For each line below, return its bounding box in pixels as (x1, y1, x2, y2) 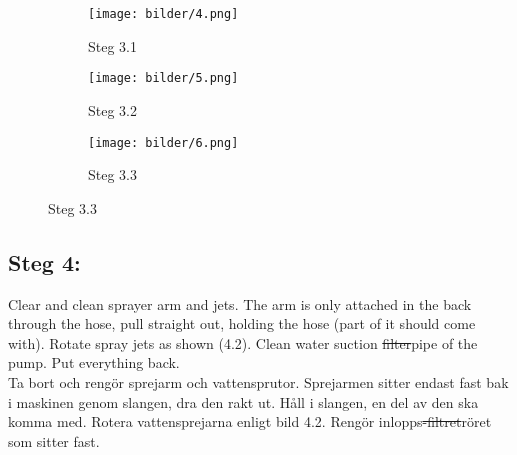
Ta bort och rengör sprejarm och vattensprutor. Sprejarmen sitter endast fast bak (8, 371, 509, 392)
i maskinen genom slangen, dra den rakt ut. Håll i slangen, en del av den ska (8, 391, 479, 412)
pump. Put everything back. (8, 352, 180, 373)
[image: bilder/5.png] (88, 71, 239, 86)
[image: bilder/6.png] (88, 135, 239, 150)
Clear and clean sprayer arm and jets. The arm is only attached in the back (8, 293, 472, 314)
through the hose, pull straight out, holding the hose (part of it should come (8, 313, 476, 334)
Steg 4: (8, 246, 81, 277)
